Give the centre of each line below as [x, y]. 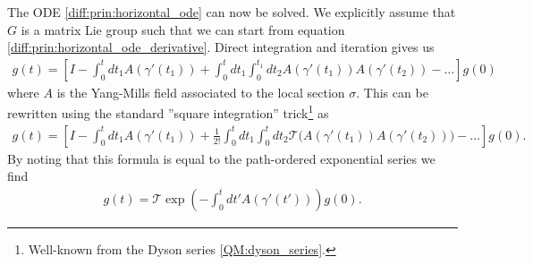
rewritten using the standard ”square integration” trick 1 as [168, 112]
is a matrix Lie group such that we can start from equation [183, 29]
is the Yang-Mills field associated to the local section [201, 92]
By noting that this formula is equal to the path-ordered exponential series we [221, 158]
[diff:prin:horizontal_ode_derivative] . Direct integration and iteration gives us [221, 47]
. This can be [392, 92]
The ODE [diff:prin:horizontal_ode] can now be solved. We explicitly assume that [232, 12]
